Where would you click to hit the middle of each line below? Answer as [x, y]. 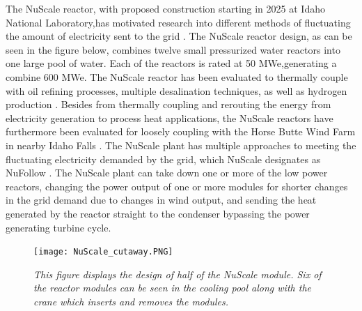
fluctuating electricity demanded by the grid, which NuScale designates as [163, 159]
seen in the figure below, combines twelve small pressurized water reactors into [173, 49]
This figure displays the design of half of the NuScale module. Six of [178, 274]
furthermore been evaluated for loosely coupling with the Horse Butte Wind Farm [181, 131]
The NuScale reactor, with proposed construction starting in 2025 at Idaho [165, 8]
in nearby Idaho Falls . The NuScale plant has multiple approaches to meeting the [181, 145]
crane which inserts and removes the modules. [131, 301]
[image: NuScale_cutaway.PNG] [103, 252]
